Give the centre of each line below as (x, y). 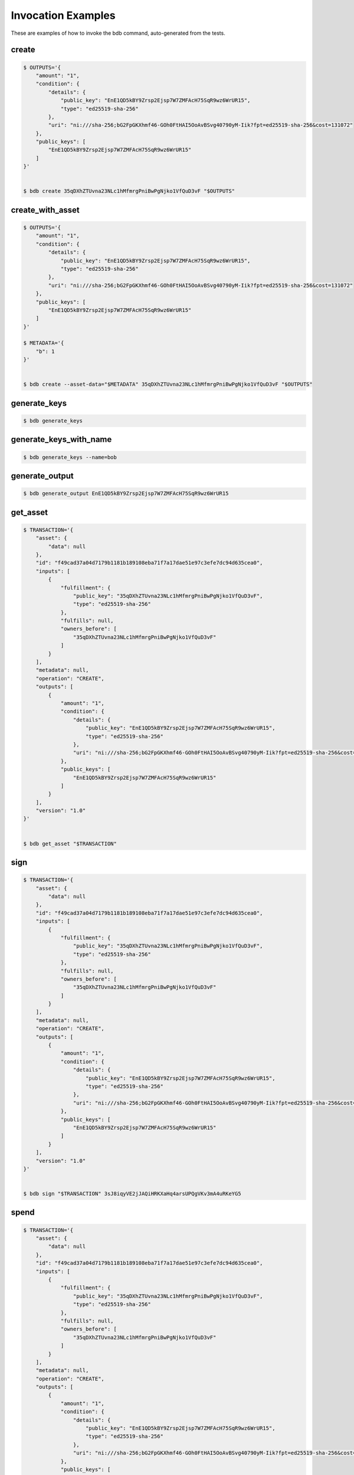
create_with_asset (45, 210)
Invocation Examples (63, 15)
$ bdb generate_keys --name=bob (70, 457)
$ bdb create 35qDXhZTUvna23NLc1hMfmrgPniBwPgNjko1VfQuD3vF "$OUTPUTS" (129, 191)
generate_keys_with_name (61, 440)
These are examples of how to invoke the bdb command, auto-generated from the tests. (118, 33)
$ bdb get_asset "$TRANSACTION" (70, 843)
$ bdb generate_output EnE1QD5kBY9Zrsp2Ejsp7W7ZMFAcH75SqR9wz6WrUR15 (126, 494)
